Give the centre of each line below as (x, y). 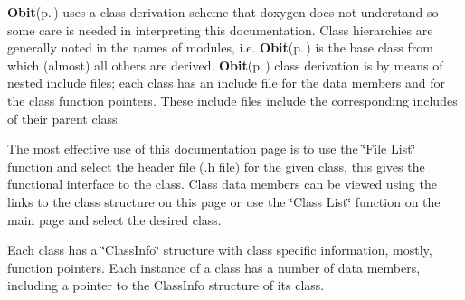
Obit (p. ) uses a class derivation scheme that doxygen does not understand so (223, 12)
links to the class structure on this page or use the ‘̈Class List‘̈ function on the (224, 201)
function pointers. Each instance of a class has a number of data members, (214, 267)
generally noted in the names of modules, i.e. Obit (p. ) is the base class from (220, 47)
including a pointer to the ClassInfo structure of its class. (166, 285)
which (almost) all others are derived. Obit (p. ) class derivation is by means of (225, 65)
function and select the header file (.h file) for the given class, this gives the (216, 166)
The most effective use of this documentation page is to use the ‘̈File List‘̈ (212, 149)
